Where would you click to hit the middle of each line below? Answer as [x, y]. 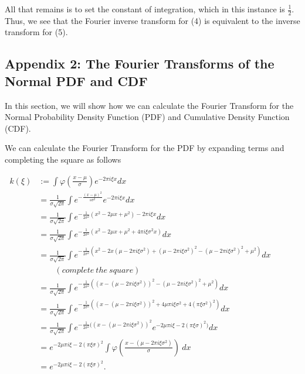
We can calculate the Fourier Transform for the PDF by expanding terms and [145, 148]
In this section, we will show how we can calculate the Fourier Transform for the [149, 105]
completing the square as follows [63, 159]
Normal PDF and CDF [76, 80]
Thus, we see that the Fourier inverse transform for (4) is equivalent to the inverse [152, 20]
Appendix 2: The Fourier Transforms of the [140, 64]
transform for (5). [36, 32]
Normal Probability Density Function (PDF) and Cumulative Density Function [147, 117]
